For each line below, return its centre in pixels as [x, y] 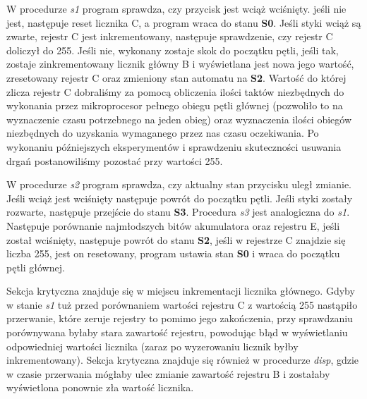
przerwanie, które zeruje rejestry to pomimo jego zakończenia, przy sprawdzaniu [180, 318]
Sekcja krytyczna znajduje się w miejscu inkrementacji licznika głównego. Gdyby [181, 291]
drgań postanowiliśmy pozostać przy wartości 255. [115, 160]
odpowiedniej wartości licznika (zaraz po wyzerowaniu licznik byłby [152, 346]
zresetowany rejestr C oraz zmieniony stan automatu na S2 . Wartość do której [176, 77]
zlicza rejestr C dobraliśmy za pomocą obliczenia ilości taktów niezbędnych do [175, 91]
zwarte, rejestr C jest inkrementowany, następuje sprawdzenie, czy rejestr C [170, 36]
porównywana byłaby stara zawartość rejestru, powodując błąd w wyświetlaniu [177, 332]
